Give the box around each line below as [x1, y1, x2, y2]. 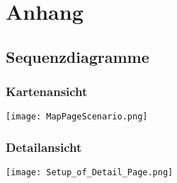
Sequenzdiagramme [6, 45, 149, 67]
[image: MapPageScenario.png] [6, 112, 148, 122]
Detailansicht [6, 138, 82, 155]
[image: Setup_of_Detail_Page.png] [6, 167, 173, 178]
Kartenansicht [6, 83, 88, 100]
